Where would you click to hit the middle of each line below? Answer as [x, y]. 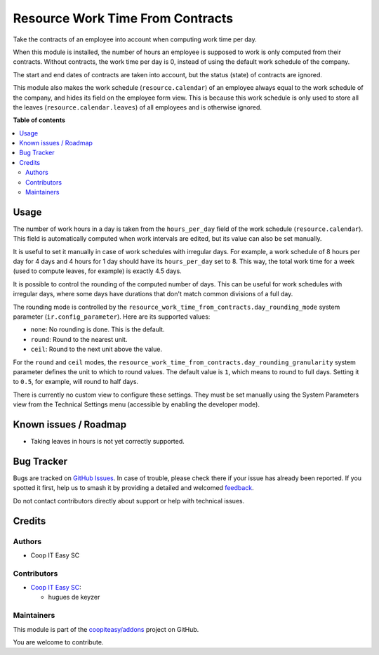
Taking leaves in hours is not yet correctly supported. [108, 442]
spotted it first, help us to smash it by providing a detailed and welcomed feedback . [133, 488]
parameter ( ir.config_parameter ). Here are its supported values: [112, 317]
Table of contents [39, 120]
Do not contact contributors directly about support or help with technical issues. [129, 501]
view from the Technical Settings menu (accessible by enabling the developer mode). [136, 404]
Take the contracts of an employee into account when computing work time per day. [135, 39]
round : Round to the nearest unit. [79, 339]
